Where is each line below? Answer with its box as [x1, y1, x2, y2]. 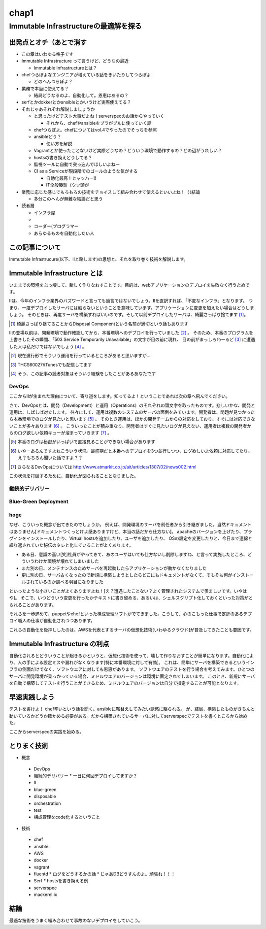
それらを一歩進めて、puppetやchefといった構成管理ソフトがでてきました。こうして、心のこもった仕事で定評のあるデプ [9, 611, 252, 617]
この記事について [9, 243, 61, 251]
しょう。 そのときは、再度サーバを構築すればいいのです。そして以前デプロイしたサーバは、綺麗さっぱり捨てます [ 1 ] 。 [9, 312, 249, 318]
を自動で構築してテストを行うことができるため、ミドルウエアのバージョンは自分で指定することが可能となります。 [9, 680, 241, 686]
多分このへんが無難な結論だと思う [33, 196, 103, 201]
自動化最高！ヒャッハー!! [46, 175, 97, 181]
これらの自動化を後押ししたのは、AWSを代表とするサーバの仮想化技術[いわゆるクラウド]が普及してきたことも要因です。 [9, 627, 255, 632]
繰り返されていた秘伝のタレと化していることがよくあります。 [9, 542, 134, 548]
